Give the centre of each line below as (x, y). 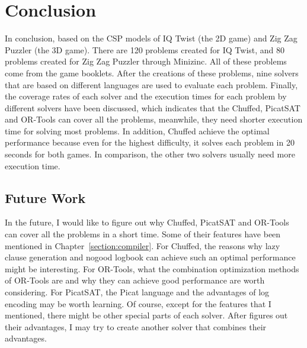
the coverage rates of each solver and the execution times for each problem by (146, 96)
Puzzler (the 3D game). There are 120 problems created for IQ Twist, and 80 (145, 49)
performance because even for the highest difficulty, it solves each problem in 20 (150, 142)
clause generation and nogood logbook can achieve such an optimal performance (150, 257)
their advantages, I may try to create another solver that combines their (136, 326)
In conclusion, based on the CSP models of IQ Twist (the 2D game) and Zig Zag (151, 38)
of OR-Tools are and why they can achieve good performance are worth (135, 280)
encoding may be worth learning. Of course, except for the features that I (138, 303)
